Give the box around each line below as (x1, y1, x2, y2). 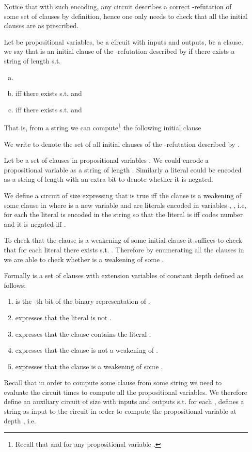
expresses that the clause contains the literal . (15, 328, 151, 339)
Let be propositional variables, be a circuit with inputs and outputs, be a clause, (4, 36, 243, 47)
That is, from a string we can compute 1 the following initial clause (4, 121, 201, 132)
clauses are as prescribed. (4, 20, 79, 31)
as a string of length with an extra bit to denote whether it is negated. (4, 174, 214, 184)
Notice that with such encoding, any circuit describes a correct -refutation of (4, 1, 232, 11)
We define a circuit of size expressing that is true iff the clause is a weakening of (4, 190, 242, 200)
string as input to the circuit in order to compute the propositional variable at (4, 406, 236, 416)
